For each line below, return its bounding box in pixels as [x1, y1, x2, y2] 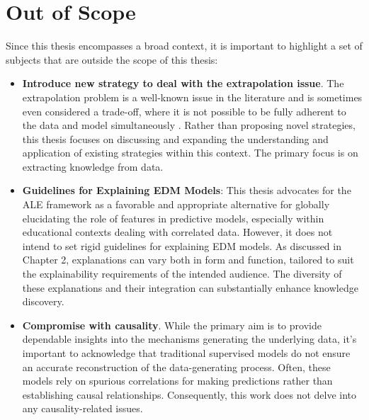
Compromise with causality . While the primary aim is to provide [22, 317, 322, 332]
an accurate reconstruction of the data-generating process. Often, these [22, 359, 331, 374]
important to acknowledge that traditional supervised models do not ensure [22, 346, 351, 360]
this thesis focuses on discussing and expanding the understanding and [22, 131, 329, 146]
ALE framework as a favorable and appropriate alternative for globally [22, 197, 330, 212]
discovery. [22, 294, 64, 309]
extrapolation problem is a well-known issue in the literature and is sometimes [22, 89, 363, 104]
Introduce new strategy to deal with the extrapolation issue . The [22, 76, 344, 91]
